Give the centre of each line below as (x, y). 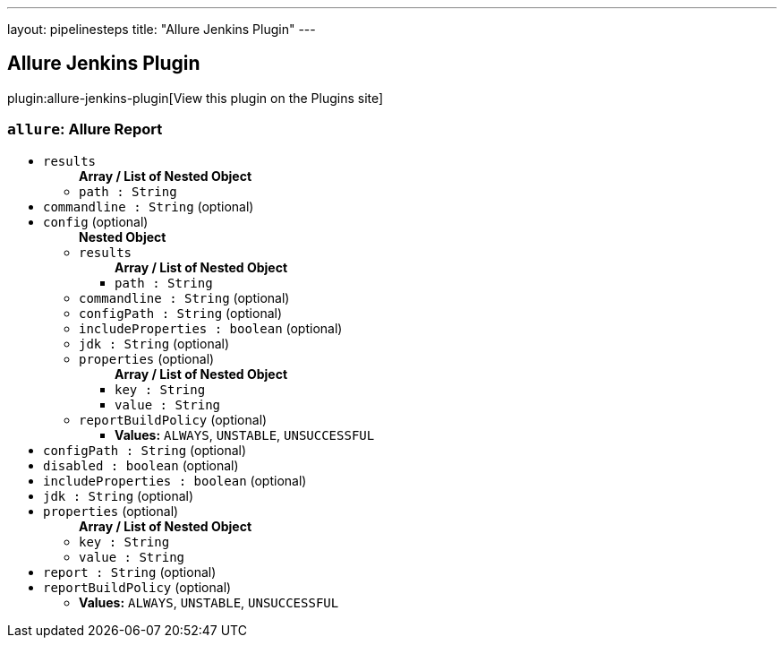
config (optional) (96, 221)
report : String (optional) (130, 572)
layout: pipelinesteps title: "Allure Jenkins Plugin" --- (162, 29)
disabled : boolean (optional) (141, 465)
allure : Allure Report (85, 129)
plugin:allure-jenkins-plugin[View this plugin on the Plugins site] (196, 98)
